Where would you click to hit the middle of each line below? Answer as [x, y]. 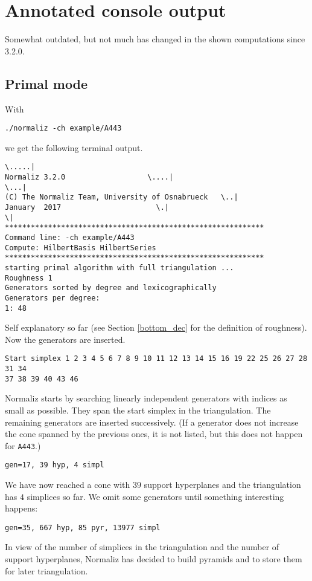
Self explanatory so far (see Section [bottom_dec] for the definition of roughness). [156, 327]
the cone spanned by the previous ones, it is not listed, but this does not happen [154, 434]
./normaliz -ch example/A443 [63, 128]
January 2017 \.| [87, 207]
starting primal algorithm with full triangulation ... [119, 268]
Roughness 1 [29, 278]
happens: [21, 508]
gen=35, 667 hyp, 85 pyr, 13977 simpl [83, 527]
